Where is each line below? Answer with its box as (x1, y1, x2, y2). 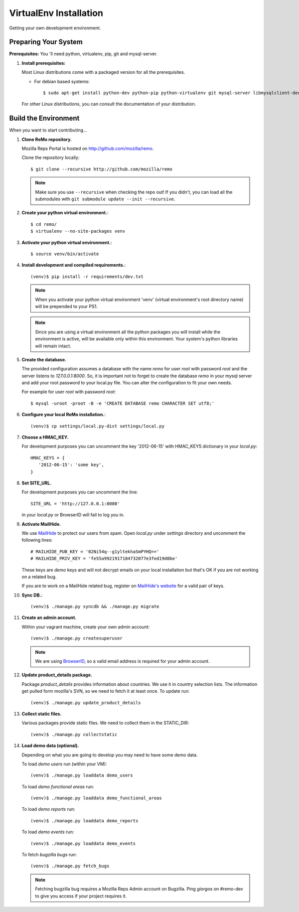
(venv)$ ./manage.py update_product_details (30, 700, 142, 705)
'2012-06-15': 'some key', (38, 462, 105, 468)
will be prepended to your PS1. (35, 303, 98, 309)
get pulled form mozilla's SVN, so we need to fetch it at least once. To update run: (21, 688, 190, 694)
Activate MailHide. (21, 521, 61, 527)
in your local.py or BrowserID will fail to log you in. (21, 512, 125, 518)
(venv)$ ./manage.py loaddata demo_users (30, 772, 133, 778)
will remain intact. (35, 343, 72, 349)
